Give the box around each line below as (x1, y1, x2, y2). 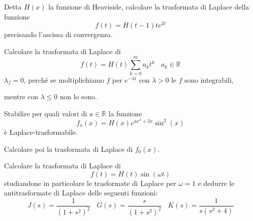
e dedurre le (198, 177, 234, 188)
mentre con (4, 91, 39, 102)
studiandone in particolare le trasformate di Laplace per (4, 177, 176, 188)
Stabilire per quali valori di (4, 108, 87, 118)
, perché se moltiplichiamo (24, 74, 104, 85)
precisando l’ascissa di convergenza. (4, 29, 113, 40)
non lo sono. (60, 91, 97, 102)
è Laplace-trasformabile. (4, 126, 78, 137)
